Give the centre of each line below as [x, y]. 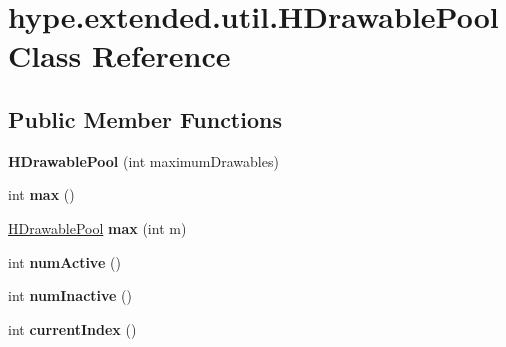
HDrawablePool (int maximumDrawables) [143, 160]
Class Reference [119, 55]
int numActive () [64, 261]
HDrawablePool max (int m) [97, 227]
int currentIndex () [72, 328]
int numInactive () [70, 295]
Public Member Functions [145, 118]
